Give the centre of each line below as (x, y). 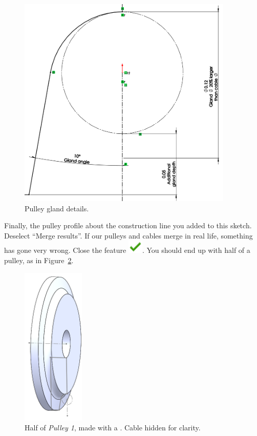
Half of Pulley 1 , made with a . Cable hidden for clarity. (113, 428)
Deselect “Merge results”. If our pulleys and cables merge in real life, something (128, 235)
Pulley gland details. (57, 208)
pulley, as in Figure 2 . (39, 260)
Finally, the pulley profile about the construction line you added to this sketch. (128, 225)
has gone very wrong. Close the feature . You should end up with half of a (127, 250)
